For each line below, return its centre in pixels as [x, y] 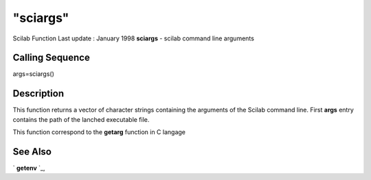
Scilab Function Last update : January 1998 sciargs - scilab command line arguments [133, 38]
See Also [32, 152]
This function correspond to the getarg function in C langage [99, 132]
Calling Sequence [52, 58]
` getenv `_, [29, 168]
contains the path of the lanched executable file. [81, 119]
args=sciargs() [34, 74]
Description [38, 93]
